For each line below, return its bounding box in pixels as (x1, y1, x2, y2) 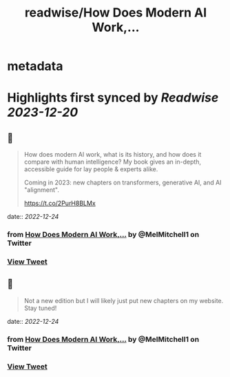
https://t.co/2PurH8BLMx (23, 199, 96, 208)
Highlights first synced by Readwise (7, 90, 219, 106)
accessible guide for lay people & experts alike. (23, 165, 158, 173)
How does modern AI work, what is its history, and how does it (23, 151, 202, 159)
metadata (7, 59, 63, 74)
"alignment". (23, 186, 60, 194)
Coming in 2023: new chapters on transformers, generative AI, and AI (23, 178, 222, 187)
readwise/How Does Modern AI (24, 5, 207, 21)
